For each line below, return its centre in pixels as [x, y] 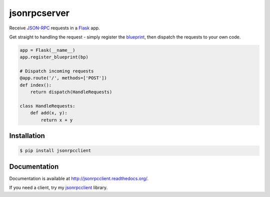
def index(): [36, 85]
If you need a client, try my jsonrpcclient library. [58, 188]
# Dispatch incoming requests [57, 71]
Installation [27, 136]
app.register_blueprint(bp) [54, 57]
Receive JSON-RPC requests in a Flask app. [54, 28]
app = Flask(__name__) [47, 50]
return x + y [57, 120]
